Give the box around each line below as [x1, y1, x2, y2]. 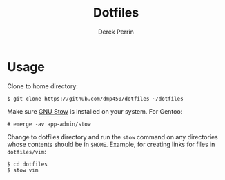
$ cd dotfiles [7, 161, 48, 168]
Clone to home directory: [7, 81, 78, 90]
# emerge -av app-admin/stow [7, 121, 91, 128]
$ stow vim [7, 167, 39, 174]
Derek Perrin [97, 28, 135, 36]
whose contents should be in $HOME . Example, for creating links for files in [7, 140, 215, 148]
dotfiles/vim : [7, 147, 46, 156]
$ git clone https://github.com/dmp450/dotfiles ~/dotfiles [7, 95, 184, 102]
